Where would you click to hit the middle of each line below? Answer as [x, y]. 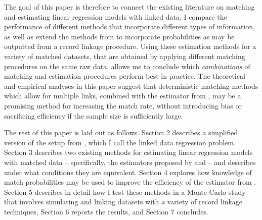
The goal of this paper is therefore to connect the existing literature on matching [129, 7]
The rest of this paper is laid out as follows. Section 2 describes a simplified [121, 132]
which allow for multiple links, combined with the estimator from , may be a [123, 96]
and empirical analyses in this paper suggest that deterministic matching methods [131, 86]
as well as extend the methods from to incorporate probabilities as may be [119, 36]
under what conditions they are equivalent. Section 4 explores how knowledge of [128, 172]
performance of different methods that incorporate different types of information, [129, 26]
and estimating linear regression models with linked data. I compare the [116, 16]
